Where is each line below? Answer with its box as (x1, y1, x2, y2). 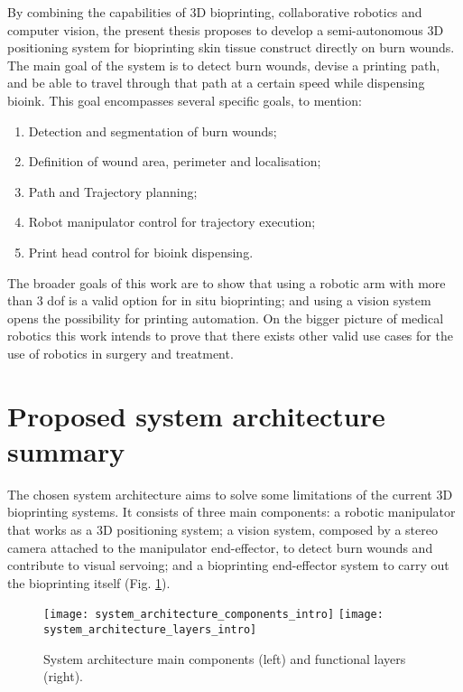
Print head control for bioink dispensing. (28, 242, 254, 261)
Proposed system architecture (7, 397, 385, 434)
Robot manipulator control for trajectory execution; (28, 212, 316, 231)
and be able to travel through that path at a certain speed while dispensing (7, 73, 425, 92)
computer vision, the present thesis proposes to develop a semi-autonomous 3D (7, 20, 444, 39)
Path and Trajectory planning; (28, 182, 198, 201)
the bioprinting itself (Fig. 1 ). (7, 573, 171, 592)
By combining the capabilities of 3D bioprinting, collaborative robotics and (7, 3, 422, 21)
